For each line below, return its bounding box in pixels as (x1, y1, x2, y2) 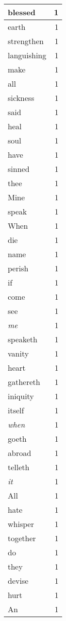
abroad (8, 447, 32, 458)
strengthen (8, 35, 44, 47)
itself (8, 405, 24, 416)
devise (8, 575, 29, 586)
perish (8, 263, 29, 274)
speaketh (8, 334, 37, 345)
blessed (8, 6, 35, 18)
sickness (8, 92, 34, 103)
